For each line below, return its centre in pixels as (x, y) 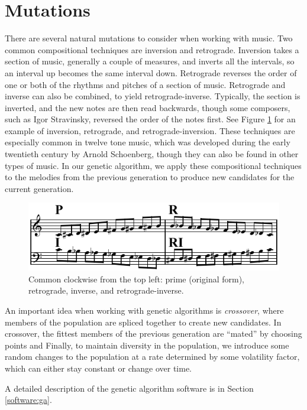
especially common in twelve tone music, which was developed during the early (148, 142)
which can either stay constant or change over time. (98, 368)
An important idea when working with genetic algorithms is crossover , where (144, 310)
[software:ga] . (28, 400)
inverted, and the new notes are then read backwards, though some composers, (148, 107)
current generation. (39, 188)
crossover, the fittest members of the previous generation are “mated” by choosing (153, 333)
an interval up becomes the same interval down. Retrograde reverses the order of (151, 72)
